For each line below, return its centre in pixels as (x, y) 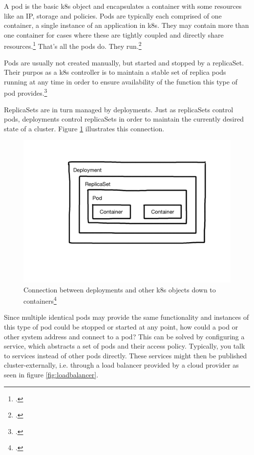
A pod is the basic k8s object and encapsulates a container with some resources (123, 6)
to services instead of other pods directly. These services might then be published (126, 355)
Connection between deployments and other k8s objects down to (120, 289)
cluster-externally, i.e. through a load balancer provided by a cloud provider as (121, 365)
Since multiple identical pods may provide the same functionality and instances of (127, 317)
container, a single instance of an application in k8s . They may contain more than (127, 25)
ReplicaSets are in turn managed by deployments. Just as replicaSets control (119, 109)
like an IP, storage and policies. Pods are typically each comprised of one (113, 15)
